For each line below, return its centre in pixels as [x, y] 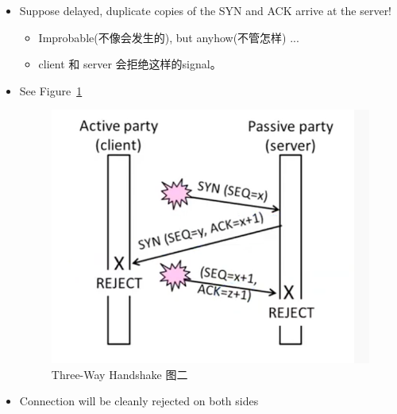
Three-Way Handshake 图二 [119, 374]
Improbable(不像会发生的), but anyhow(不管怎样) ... [169, 37]
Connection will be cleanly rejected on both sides [139, 401]
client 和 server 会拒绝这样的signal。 [130, 64]
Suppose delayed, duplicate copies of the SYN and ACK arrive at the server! [206, 10]
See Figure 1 [51, 90]
